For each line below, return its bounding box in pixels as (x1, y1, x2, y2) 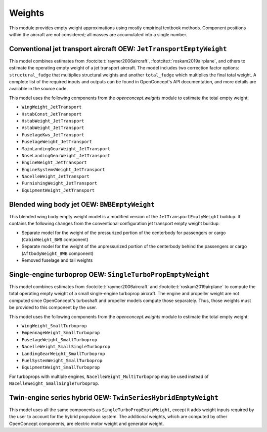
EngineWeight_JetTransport (21, 160, 87, 166)
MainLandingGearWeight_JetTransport (21, 146, 111, 151)
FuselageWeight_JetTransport (21, 139, 92, 145)
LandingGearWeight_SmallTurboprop (21, 351, 105, 357)
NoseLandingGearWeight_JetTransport (21, 153, 111, 158)
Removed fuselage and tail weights (21, 257, 93, 263)
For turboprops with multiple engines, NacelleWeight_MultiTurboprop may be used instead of (9, 373, 209, 379)
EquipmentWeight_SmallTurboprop (21, 365, 100, 370)
